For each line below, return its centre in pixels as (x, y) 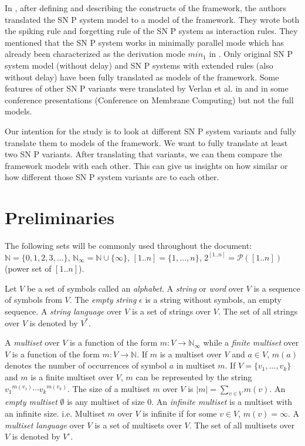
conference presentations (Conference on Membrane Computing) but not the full (149, 99)
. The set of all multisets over (242, 425)
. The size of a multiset (109, 388)
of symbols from (33, 300)
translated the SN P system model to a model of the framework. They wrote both (152, 19)
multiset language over (45, 425)
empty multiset (31, 402)
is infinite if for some (180, 413)
